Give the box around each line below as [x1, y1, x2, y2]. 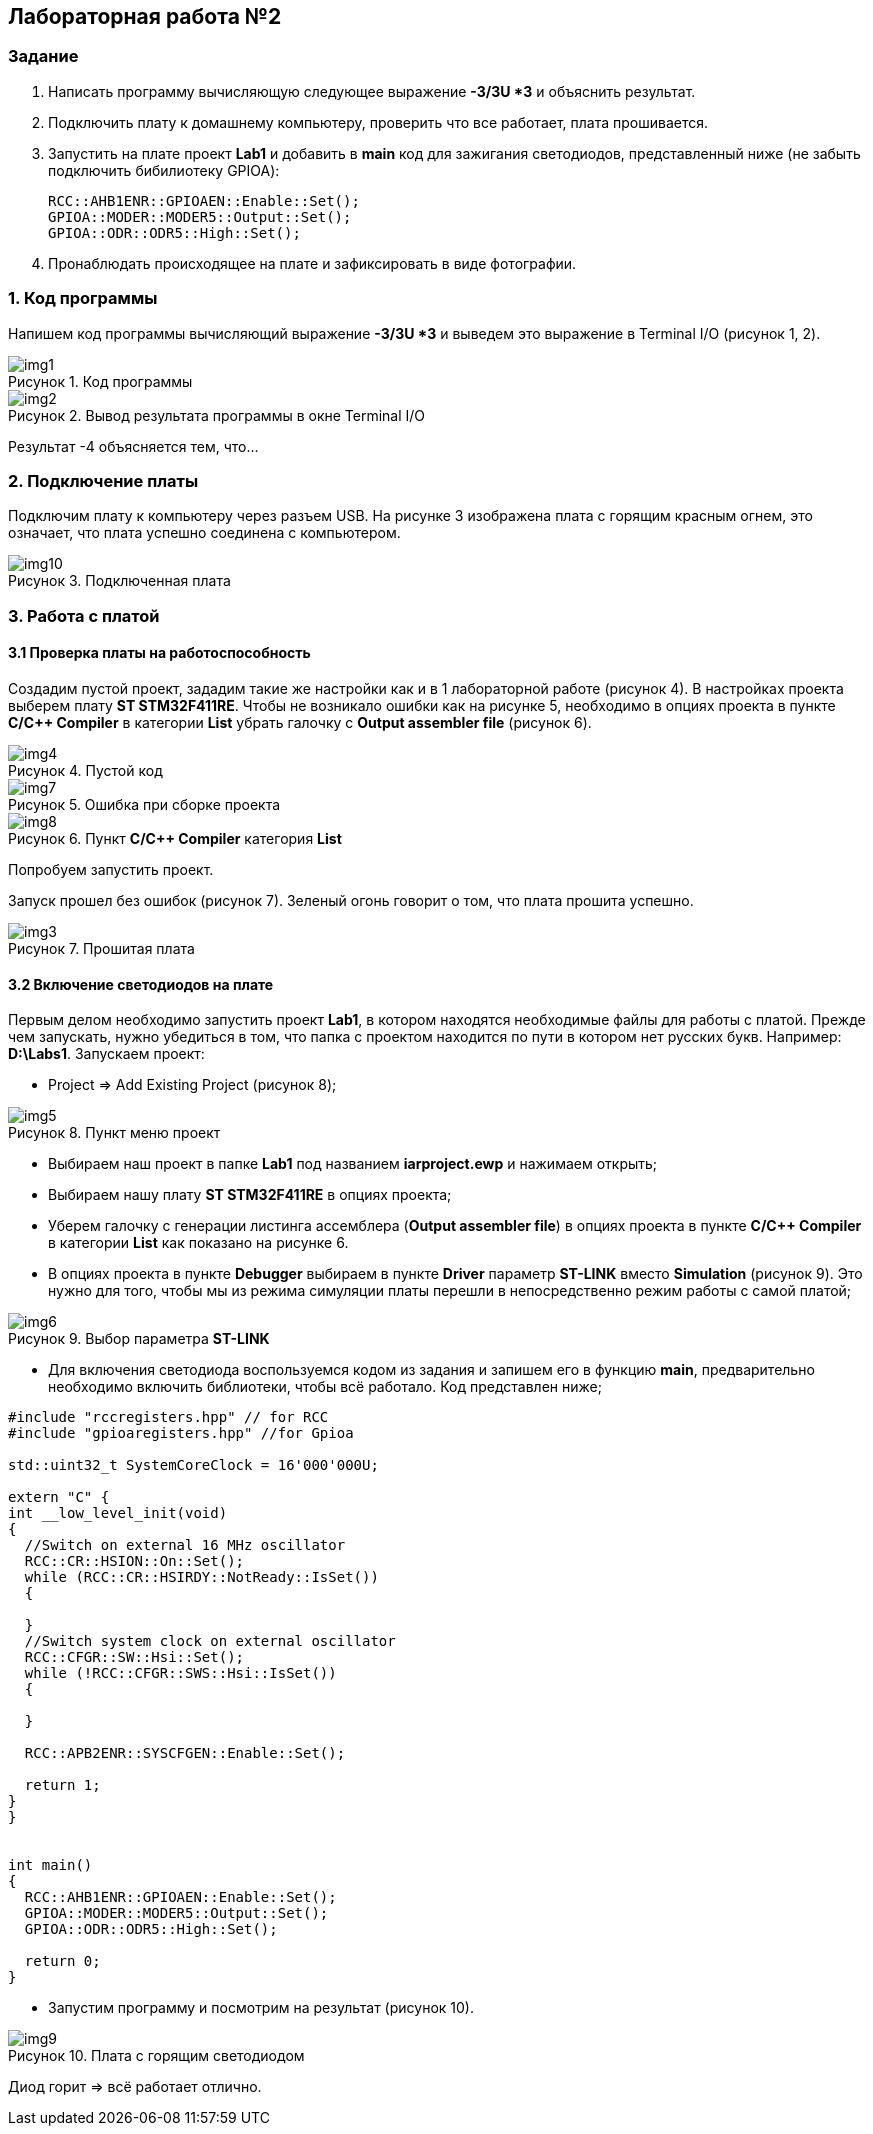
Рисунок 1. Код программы [8, 372, 193, 390]
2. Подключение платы [8, 470, 199, 491]
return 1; [24, 1777, 101, 1794]
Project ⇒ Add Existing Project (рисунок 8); [48, 1076, 337, 1094]
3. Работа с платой [8, 605, 160, 626]
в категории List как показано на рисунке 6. [48, 1234, 349, 1252]
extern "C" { [8, 1489, 110, 1506]
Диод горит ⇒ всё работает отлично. [8, 2078, 262, 2096]
